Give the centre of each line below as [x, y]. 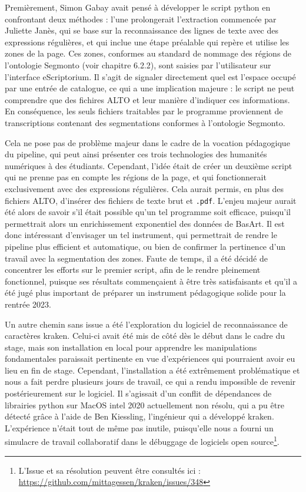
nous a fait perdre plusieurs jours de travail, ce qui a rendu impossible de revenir [150, 382]
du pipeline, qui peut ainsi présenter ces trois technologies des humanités [136, 154]
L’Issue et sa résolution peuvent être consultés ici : [109, 470]
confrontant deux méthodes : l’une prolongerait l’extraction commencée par [141, 19]
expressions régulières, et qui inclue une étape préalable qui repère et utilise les [147, 42]
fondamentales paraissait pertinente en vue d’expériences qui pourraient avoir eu [150, 359]
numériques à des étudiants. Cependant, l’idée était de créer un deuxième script [149, 165]
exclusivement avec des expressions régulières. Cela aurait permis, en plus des [144, 188]
